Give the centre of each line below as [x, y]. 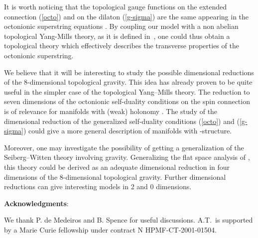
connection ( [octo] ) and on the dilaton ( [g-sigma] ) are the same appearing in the [127, 16]
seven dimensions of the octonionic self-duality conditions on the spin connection [127, 101]
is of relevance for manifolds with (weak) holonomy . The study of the [111, 111]
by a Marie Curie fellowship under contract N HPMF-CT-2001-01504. [110, 229]
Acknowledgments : [36, 203]
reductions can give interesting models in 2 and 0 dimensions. [98, 186]
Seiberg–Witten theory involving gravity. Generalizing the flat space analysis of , [127, 157]
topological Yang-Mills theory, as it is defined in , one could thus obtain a [117, 36]
